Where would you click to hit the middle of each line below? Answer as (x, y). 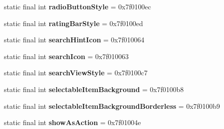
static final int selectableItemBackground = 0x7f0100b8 (94, 89)
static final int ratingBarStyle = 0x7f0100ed (74, 23)
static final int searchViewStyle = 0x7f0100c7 (76, 73)
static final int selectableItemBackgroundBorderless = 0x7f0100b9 (112, 106)
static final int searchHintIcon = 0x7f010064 (74, 40)
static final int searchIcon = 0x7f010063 (66, 56)
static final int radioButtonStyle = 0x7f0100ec (77, 6)
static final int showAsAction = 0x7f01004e (73, 122)
